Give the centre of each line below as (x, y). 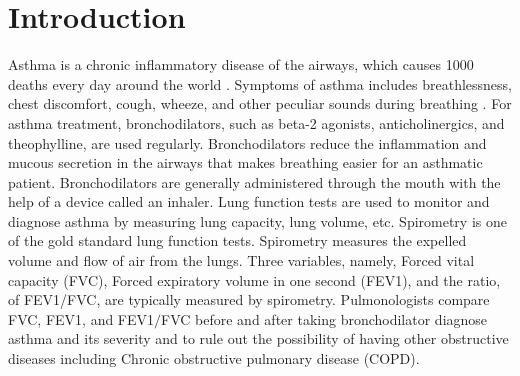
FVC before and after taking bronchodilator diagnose (324, 318)
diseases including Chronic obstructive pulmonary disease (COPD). (214, 358)
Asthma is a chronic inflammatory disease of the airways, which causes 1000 (241, 64)
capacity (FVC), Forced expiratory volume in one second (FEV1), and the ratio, (254, 279)
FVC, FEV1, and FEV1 (81, 318)
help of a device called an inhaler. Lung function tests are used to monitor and (249, 201)
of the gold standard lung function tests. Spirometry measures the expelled (237, 240)
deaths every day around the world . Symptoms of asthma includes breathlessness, (260, 83)
